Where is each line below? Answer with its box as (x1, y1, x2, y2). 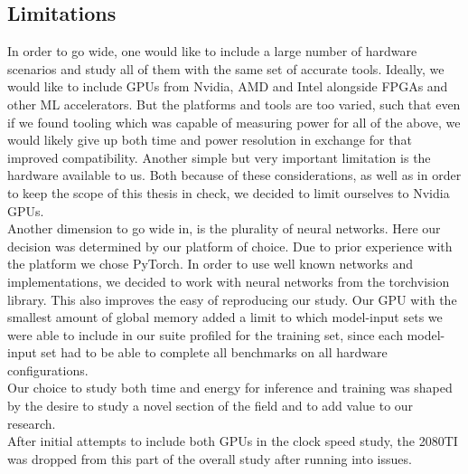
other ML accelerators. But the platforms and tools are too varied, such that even (7, 94, 461, 113)
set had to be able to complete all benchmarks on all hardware (41, 343, 388, 362)
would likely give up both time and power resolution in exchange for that (7, 130, 412, 149)
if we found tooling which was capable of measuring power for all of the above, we (7, 112, 461, 131)
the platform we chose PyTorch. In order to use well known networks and (7, 254, 413, 273)
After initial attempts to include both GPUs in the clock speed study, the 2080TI (7, 431, 458, 450)
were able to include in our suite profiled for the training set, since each (7, 325, 403, 344)
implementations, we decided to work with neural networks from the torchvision (7, 271, 450, 290)
